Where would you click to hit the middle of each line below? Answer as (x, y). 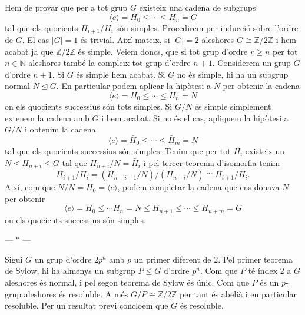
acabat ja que (29, 51)
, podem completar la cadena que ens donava (198, 187)
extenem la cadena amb (47, 117)
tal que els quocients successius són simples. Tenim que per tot (118, 151)
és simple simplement (233, 106)
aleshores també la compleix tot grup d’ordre (110, 63)
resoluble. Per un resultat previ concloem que (87, 305)
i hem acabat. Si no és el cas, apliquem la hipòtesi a (195, 117)
